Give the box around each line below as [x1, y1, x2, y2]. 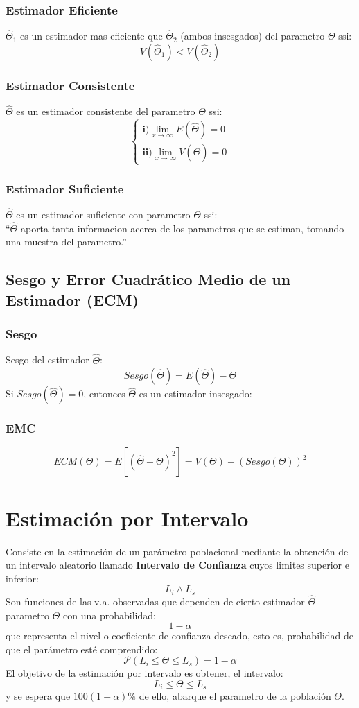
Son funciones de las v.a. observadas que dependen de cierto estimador [6, 594, 305, 609]
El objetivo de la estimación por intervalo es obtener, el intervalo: [6, 666, 283, 680]
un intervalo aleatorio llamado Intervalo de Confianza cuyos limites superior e [6, 558, 349, 572]
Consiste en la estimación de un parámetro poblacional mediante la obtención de [6, 544, 349, 558]
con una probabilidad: [63, 607, 156, 622]
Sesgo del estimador [6, 352, 89, 367]
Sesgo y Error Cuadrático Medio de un [6, 268, 291, 290]
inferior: [6, 571, 39, 585]
